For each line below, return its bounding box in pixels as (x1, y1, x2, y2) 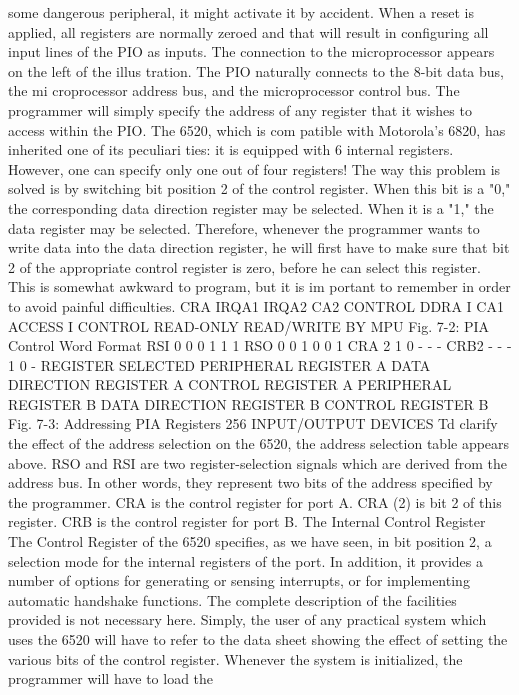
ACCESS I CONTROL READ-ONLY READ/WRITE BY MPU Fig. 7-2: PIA (8, 315, 490, 336)
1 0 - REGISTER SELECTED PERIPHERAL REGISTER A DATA (8, 354, 431, 375)
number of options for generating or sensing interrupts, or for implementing (8, 570, 470, 591)
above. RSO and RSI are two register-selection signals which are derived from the (8, 452, 508, 473)
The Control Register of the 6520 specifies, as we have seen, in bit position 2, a (8, 531, 492, 552)
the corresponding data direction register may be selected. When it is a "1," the (8, 197, 494, 218)
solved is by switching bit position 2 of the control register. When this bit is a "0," (8, 178, 511, 199)
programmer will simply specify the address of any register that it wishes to (8, 99, 472, 120)
